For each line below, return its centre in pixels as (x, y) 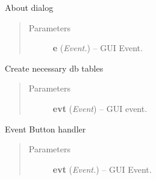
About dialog (29, 7)
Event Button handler (45, 129)
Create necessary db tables (54, 68)
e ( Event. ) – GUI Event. (98, 48)
